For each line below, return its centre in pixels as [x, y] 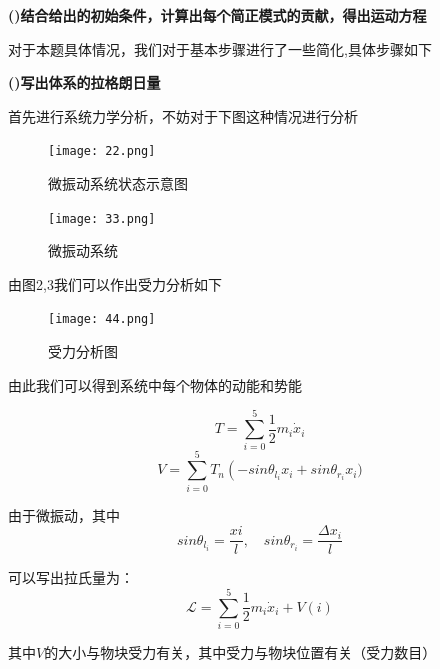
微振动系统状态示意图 [118, 183]
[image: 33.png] [102, 218]
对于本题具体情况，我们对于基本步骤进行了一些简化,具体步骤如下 [220, 48]
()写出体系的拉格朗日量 [84, 82]
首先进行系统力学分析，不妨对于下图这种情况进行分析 [183, 115]
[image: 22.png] [102, 151]
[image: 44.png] [102, 319]
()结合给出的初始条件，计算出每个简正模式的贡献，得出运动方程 [217, 15]
